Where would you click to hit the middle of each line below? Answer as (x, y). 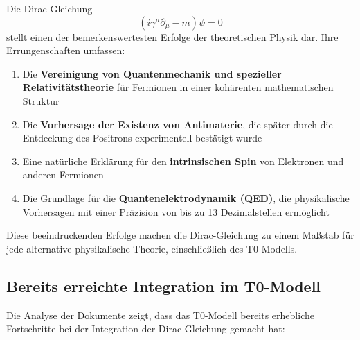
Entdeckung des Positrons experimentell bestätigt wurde (142, 138)
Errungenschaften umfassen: (66, 50)
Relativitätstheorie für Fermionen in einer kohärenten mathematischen (178, 87)
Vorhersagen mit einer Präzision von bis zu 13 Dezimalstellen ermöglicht (176, 211)
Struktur (41, 100)
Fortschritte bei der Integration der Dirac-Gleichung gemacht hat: (146, 329)
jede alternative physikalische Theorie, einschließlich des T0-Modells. (152, 248)
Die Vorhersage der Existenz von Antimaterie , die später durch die (178, 124)
